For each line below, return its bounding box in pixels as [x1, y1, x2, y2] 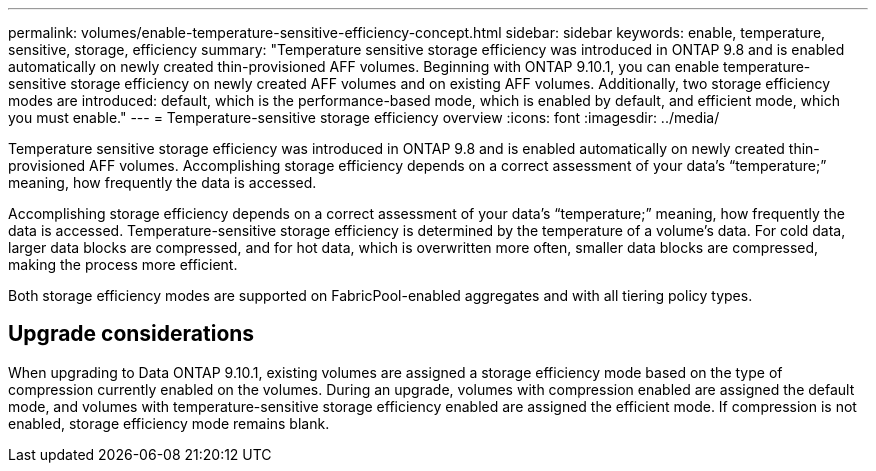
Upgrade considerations [8, 321, 255, 347]
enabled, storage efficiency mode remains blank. [8, 414, 330, 432]
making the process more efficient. [8, 256, 238, 273]
